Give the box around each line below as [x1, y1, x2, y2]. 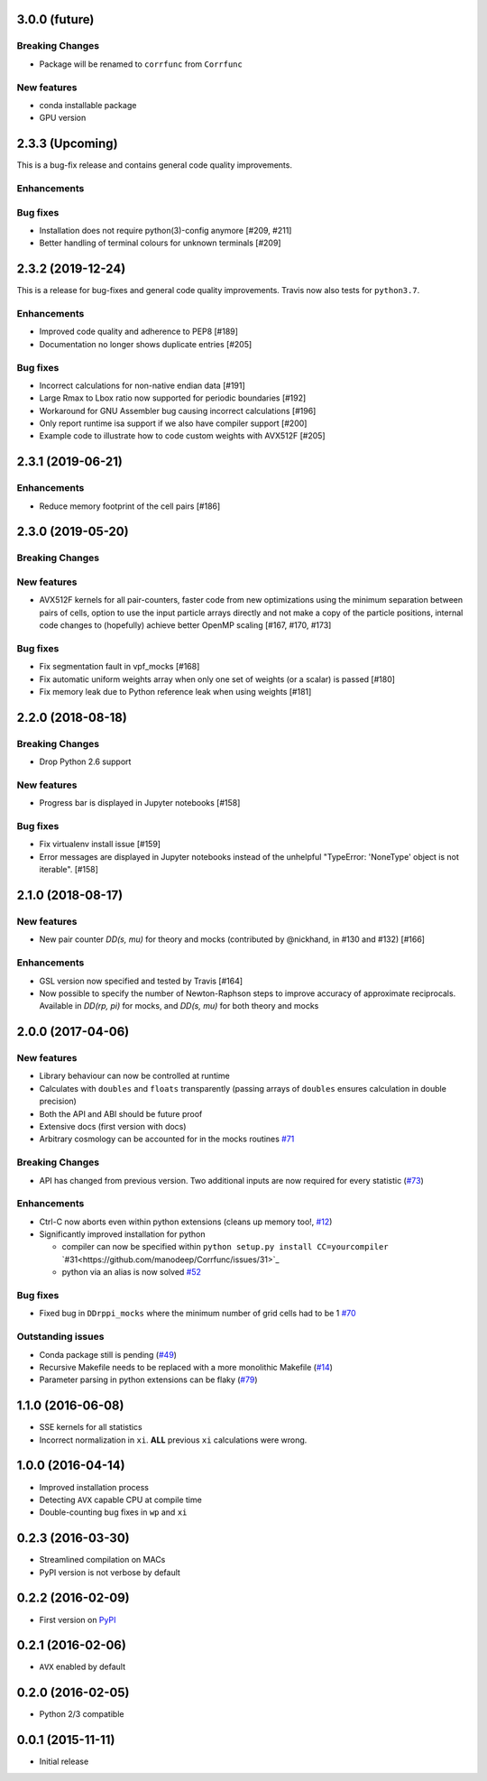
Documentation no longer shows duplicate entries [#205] [39, 338, 253, 349]
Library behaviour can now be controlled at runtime [39, 1070, 230, 1082]
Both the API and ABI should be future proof [39, 1108, 203, 1119]
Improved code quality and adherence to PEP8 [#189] [39, 326, 239, 337]
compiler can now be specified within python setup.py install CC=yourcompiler [61, 1241, 389, 1252]
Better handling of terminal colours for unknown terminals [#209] [39, 237, 281, 248]
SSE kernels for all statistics [39, 1422, 143, 1433]
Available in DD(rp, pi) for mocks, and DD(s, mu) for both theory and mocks [39, 1001, 319, 1011]
